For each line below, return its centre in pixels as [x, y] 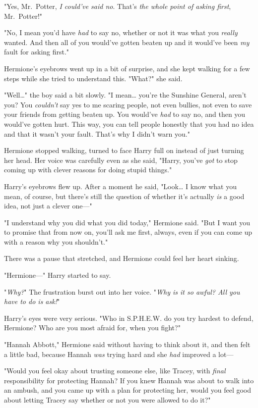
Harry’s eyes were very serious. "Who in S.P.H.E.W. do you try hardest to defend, [129, 318]
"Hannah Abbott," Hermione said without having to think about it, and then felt [127, 344]
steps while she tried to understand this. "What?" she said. [93, 78]
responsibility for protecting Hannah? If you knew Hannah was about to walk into [129, 380]
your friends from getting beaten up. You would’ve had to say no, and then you [125, 114]
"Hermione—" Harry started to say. [58, 275]
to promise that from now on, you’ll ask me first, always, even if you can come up [128, 232]
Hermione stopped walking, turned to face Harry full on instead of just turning [124, 150]
